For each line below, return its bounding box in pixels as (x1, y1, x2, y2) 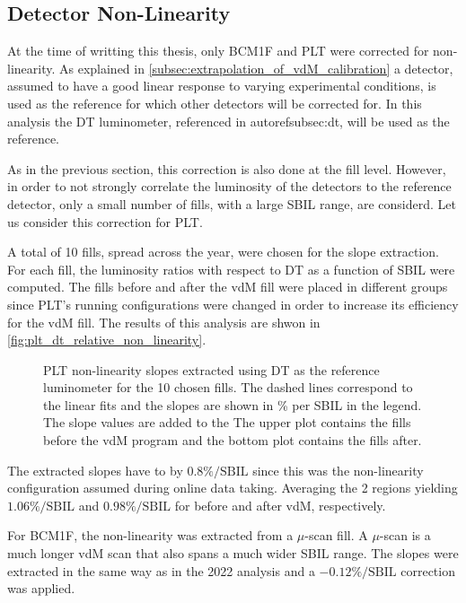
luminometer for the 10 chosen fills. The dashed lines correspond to (43, 378, 413, 397)
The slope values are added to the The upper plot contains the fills (43, 413, 411, 432)
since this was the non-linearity (252, 460, 424, 479)
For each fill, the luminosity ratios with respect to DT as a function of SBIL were (7, 259, 455, 278)
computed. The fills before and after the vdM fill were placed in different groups (7, 277, 448, 296)
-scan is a (379, 526, 431, 545)
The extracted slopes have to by (7, 460, 183, 479)
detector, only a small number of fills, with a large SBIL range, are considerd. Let (7, 194, 456, 213)
